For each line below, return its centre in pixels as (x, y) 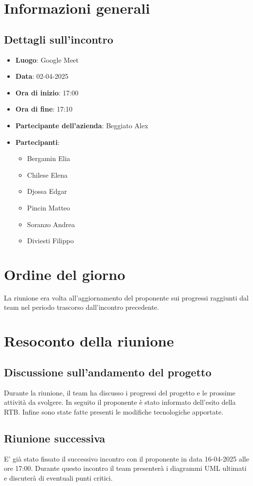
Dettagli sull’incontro (59, 39)
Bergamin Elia (49, 158)
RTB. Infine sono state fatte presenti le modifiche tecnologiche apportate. (114, 411)
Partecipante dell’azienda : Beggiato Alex (82, 125)
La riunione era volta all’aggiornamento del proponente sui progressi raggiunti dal (126, 297)
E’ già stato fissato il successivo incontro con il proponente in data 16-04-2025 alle (126, 458)
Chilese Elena (47, 174)
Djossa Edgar (47, 191)
